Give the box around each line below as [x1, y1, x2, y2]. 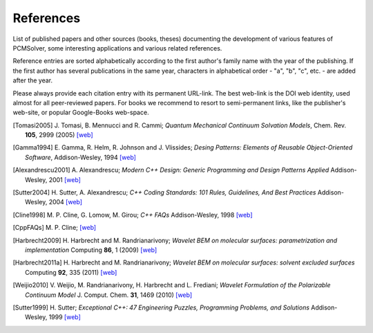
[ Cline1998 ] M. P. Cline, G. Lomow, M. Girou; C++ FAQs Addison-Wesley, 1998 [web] [12, 210, 253, 219]
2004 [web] [48, 198, 83, 206]
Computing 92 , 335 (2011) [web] [25, 268, 117, 276]
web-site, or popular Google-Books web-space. [12, 108, 149, 117]
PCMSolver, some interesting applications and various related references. [12, 44, 222, 52]
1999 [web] [48, 313, 81, 321]
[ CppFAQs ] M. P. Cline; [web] [12, 224, 97, 232]
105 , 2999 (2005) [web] [25, 131, 93, 139]
